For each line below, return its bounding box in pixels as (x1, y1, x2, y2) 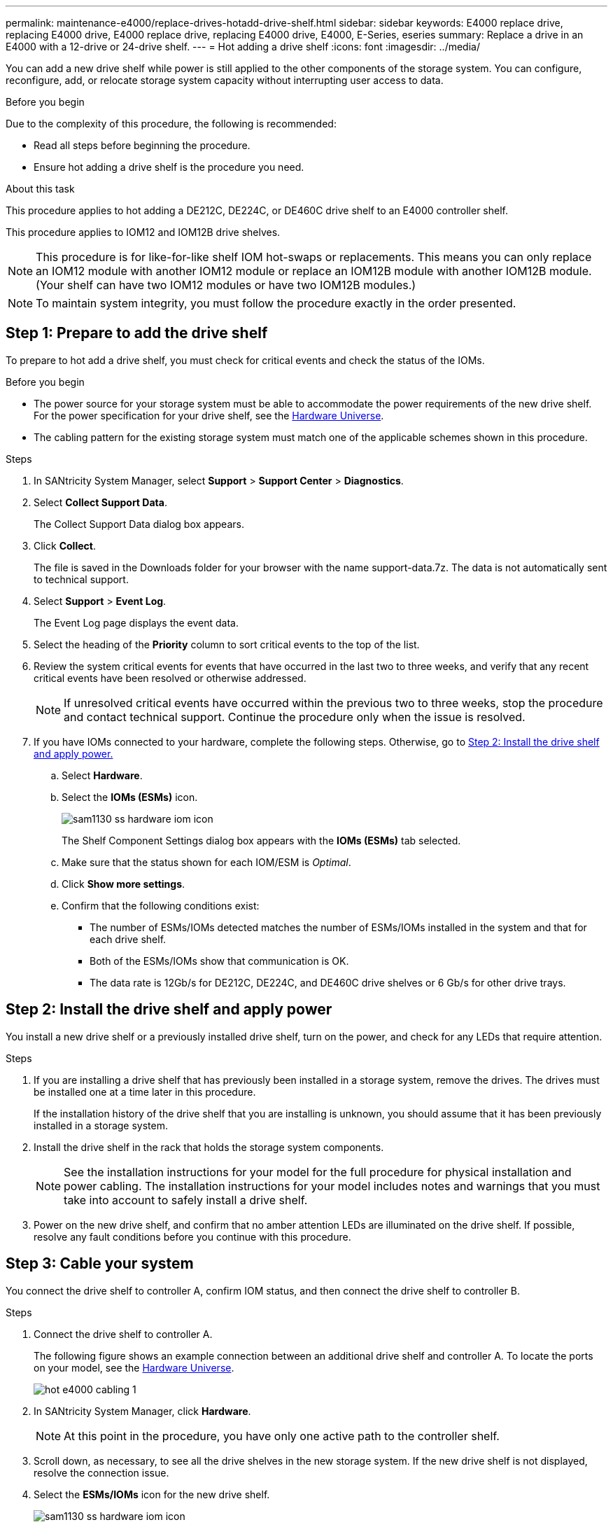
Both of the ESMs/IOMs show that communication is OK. (90, 954, 349, 967)
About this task (6, 183, 75, 195)
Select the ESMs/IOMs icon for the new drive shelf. (34, 1488, 270, 1500)
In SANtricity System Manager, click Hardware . (34, 1404, 251, 1417)
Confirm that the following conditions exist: (62, 899, 260, 912)
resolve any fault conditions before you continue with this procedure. (34, 1230, 351, 1243)
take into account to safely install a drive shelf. (64, 1192, 308, 1207)
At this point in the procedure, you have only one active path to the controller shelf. (64, 1428, 500, 1443)
